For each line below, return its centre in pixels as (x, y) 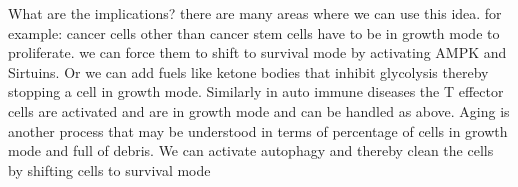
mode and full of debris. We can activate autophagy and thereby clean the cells (251, 150)
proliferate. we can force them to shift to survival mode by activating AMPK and (257, 52)
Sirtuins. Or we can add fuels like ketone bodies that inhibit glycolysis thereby (248, 71)
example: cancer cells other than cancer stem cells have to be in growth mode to (254, 32)
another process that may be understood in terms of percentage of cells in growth (258, 130)
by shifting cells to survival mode (109, 169)
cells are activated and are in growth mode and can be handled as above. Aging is (259, 110)
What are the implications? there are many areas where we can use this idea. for (255, 13)
